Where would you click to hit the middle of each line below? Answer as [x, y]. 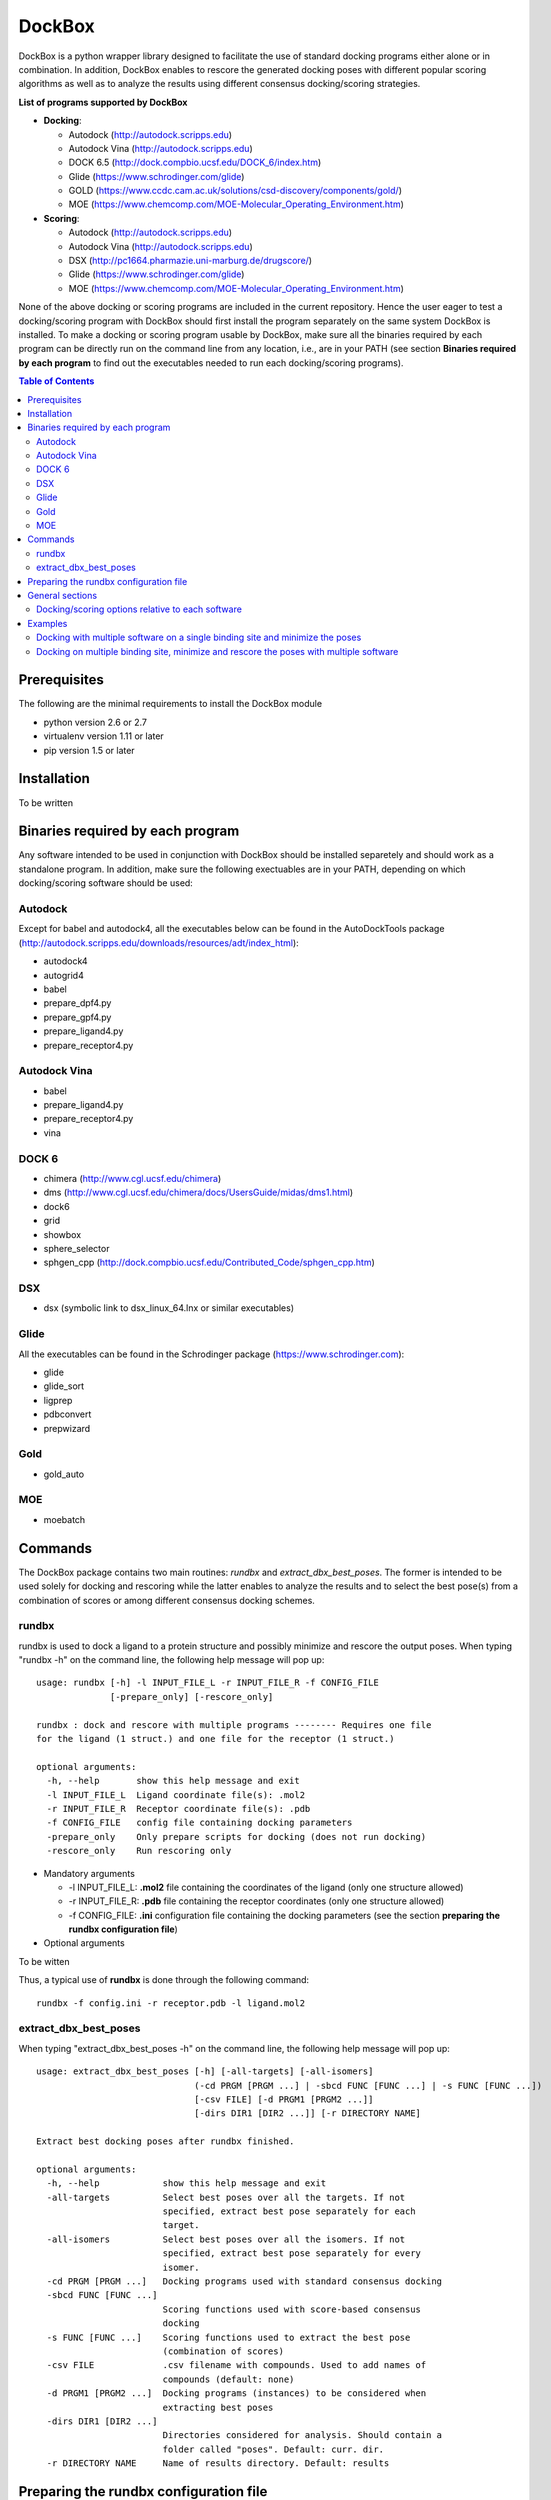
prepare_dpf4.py [77, 1003]
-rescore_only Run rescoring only [139, 1851]
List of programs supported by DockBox [103, 102]
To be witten [44, 1961]
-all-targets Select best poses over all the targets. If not [226, 2197]
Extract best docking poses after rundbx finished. [165, 2141]
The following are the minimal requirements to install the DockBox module [170, 704]
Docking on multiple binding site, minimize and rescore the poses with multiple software [217, 651]
